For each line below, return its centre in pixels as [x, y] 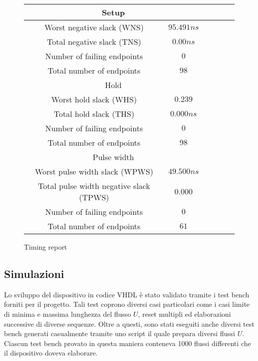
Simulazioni [34, 273]
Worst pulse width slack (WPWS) [94, 171]
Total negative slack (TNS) [94, 42]
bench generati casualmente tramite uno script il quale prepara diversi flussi [120, 333]
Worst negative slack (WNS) [94, 27]
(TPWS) [94, 197]
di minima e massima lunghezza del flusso [68, 314]
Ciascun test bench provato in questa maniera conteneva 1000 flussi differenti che [128, 343]
